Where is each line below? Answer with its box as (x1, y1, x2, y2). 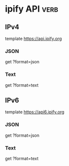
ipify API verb (5, 3, 58, 15)
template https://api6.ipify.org (5, 109, 65, 115)
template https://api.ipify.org (5, 36, 62, 41)
